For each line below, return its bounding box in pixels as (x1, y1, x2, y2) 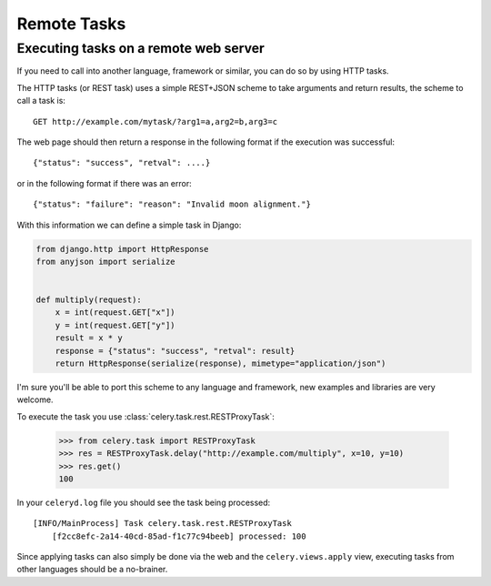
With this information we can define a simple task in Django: (16, 219, 242, 230)
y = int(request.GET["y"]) (55, 319, 176, 330)
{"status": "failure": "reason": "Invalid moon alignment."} (33, 199, 311, 209)
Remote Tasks (16, 14, 126, 34)
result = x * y (55, 333, 123, 343)
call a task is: (16, 96, 65, 106)
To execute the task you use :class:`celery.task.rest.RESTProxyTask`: (16, 410, 275, 422)
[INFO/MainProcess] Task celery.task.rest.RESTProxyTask (33, 519, 293, 529)
